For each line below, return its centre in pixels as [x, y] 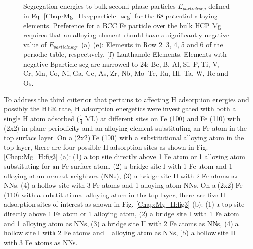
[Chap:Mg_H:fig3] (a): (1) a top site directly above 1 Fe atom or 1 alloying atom [125, 156]
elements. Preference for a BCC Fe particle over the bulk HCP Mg [123, 25]
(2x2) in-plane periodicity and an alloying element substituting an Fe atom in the [125, 128]
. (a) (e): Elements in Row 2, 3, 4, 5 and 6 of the [150, 44]
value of [35, 44]
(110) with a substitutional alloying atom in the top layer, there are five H [115, 194]
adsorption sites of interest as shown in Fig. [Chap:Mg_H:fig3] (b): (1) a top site [124, 204]
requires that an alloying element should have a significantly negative [126, 35]
